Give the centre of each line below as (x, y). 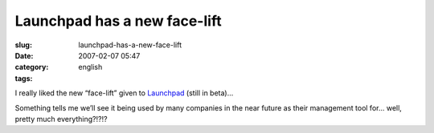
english (90, 67)
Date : (24, 55)
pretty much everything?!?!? (61, 119)
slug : (23, 45)
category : (32, 67)
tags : (24, 78)
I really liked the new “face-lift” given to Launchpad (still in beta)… (124, 93)
